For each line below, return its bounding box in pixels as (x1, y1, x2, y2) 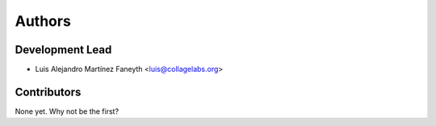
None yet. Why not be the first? (15, 106, 119, 116)
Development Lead (15, 43, 112, 57)
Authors (15, 12, 72, 30)
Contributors (15, 85, 82, 99)
